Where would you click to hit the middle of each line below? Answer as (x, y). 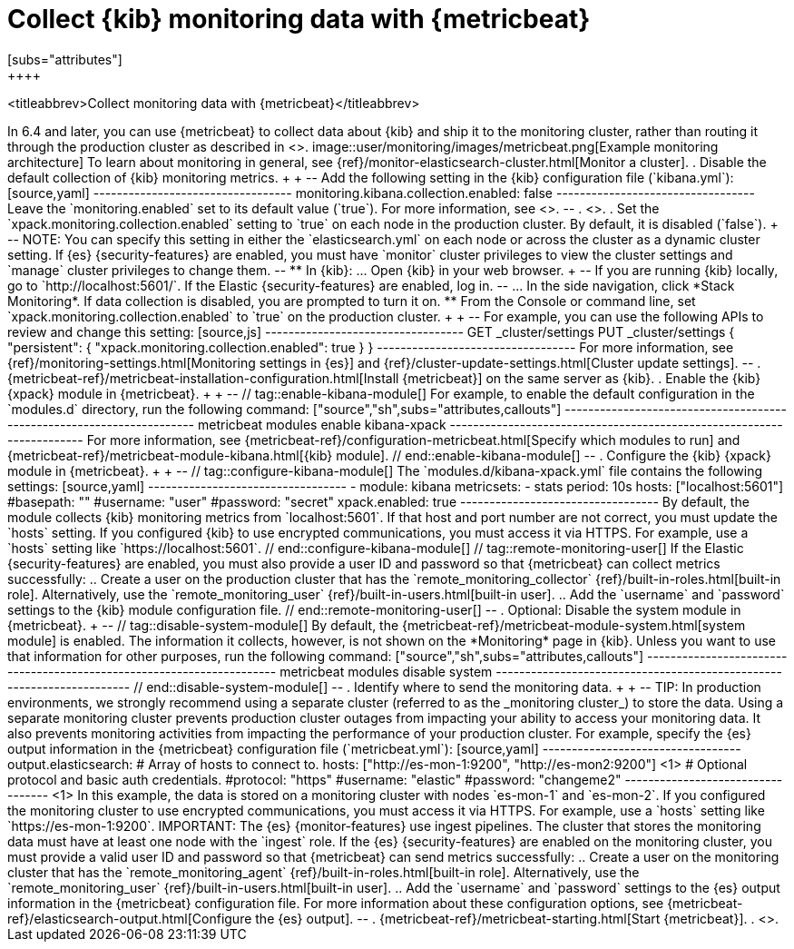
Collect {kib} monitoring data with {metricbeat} (299, 19)
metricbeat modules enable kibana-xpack (322, 424)
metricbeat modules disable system (386, 671)
